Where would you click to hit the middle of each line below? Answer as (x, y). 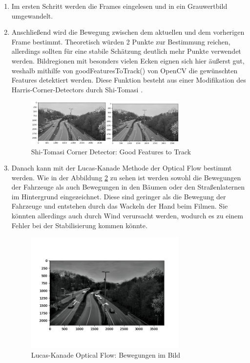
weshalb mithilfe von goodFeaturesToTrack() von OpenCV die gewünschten (125, 70)
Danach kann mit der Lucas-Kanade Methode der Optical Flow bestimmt (122, 168)
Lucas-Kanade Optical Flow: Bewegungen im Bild (106, 354)
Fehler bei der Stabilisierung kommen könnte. (79, 225)
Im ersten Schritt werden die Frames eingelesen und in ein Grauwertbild (119, 6)
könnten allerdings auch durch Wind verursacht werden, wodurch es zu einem (127, 216)
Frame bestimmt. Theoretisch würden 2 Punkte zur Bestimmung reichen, (121, 41)
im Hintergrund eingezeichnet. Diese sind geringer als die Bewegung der (119, 196)
